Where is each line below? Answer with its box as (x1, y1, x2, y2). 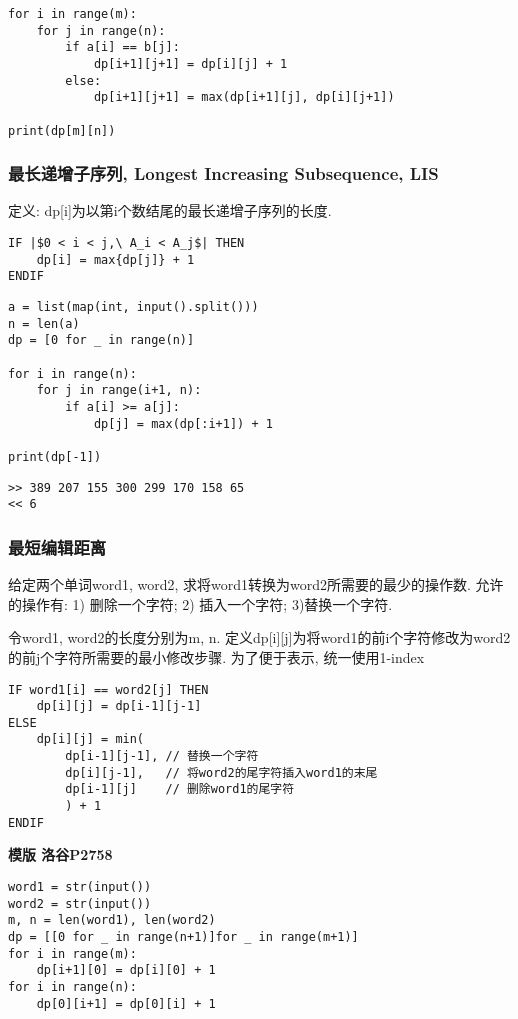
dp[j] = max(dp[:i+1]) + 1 (93, 416, 273, 431)
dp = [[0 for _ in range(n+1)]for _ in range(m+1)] (8, 929, 359, 944)
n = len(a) (8, 316, 80, 331)
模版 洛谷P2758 (8, 844, 113, 865)
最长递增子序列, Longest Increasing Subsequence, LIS (8, 161, 439, 186)
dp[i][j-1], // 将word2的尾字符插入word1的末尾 (65, 765, 378, 780)
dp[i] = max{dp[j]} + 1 (36, 252, 195, 267)
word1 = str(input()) (8, 880, 152, 894)
